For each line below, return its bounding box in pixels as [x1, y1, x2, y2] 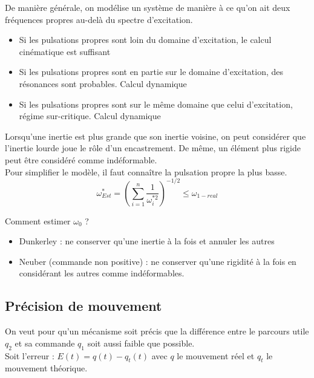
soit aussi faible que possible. [87, 336, 195, 349]
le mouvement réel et [177, 349, 255, 362]
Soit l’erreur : [5, 349, 54, 362]
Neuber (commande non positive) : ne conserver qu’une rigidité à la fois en [19, 255, 296, 267]
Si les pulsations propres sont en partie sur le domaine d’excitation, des [19, 65, 284, 78]
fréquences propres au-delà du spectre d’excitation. [5, 13, 193, 25]
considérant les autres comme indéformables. [19, 267, 185, 279]
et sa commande [15, 336, 75, 349]
